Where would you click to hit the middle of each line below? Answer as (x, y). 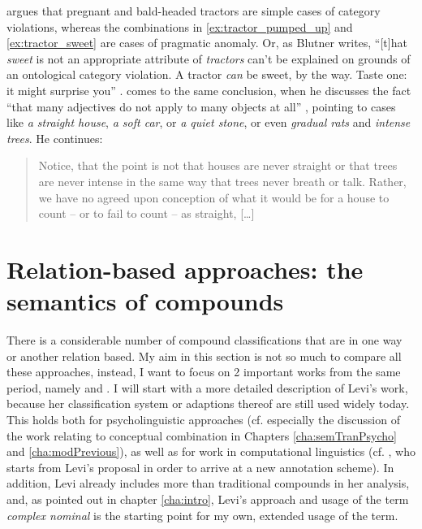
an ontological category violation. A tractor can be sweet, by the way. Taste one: (207, 74)
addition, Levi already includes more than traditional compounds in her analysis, (208, 483)
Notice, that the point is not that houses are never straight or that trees (218, 165)
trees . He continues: (55, 138)
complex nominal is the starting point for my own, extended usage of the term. (202, 515)
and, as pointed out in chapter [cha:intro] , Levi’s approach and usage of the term (208, 499)
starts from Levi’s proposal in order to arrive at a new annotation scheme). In (200, 467)
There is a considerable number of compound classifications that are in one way (205, 340)
